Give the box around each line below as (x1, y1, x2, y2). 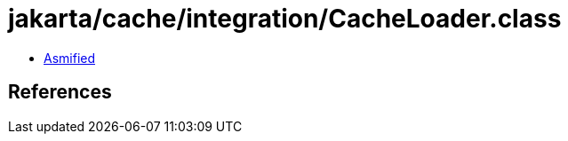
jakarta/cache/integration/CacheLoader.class (8, 4, 562, 34)
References (8, 81, 112, 104)
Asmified (44, 50, 96, 66)
